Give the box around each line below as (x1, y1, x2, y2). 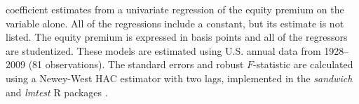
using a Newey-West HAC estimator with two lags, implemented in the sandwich (6, 70, 353, 85)
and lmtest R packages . (6, 84, 108, 99)
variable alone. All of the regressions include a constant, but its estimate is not (6, 15, 344, 30)
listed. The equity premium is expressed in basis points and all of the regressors (6, 30, 348, 44)
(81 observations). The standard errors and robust (28, 57, 244, 72)
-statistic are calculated (253, 57, 353, 72)
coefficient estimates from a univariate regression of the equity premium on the (6, 2, 344, 16)
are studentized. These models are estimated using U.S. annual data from (6, 43, 321, 58)
